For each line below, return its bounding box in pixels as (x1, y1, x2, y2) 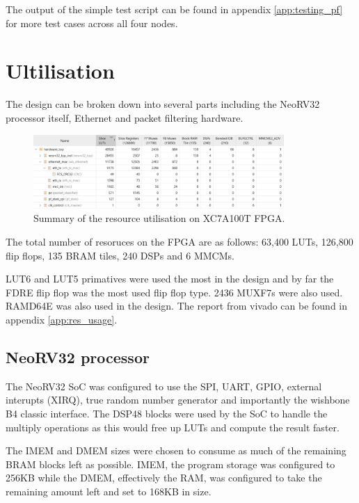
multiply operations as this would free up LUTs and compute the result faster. (6, 420, 340, 434)
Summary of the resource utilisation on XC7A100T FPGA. (33, 211, 285, 225)
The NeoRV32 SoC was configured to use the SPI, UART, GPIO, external (6, 378, 322, 393)
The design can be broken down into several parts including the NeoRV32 (6, 97, 320, 111)
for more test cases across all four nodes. (6, 15, 178, 30)
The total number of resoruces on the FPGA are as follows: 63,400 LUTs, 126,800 (6, 234, 353, 248)
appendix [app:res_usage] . (6, 312, 118, 326)
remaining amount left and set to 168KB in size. (6, 484, 212, 498)
